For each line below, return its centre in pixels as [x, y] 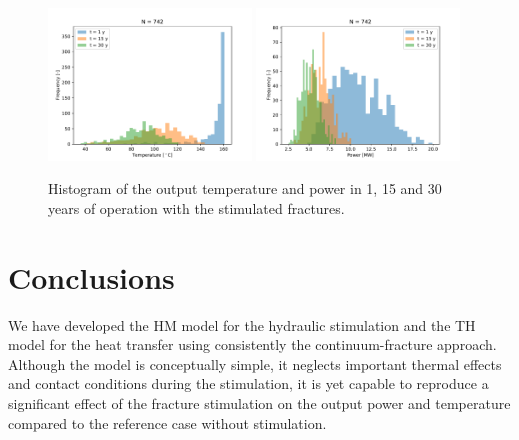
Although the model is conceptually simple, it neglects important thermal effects [255, 363]
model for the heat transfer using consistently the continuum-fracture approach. [252, 344]
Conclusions [91, 276]
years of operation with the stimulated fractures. [196, 207]
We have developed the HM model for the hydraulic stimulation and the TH [242, 324]
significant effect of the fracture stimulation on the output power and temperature [259, 402]
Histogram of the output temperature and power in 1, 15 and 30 [245, 188]
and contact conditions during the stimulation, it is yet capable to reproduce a [248, 383]
